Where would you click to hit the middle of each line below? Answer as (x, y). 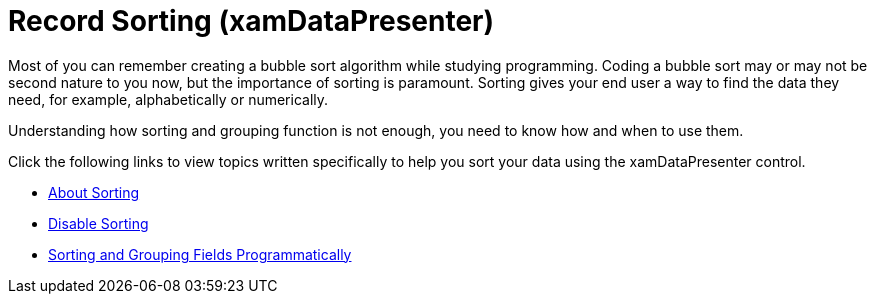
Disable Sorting (98, 223)
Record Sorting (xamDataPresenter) (251, 21)
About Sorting (94, 192)
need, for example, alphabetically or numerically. (168, 99)
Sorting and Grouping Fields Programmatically (200, 254)
